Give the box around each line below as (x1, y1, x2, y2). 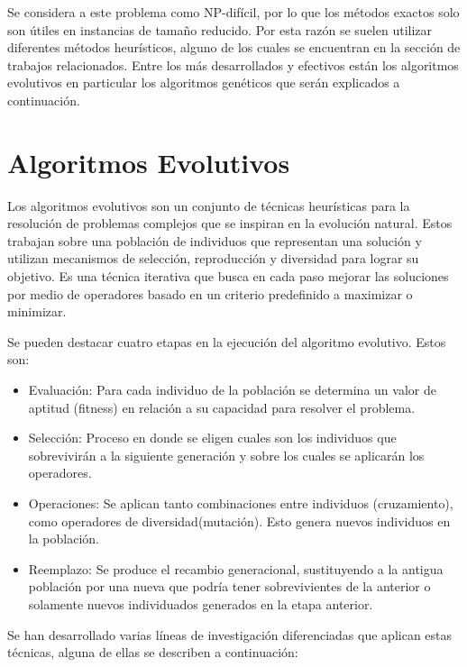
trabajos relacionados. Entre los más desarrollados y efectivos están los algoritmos (7, 55, 459, 74)
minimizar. (7, 302, 67, 321)
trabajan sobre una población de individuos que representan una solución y (7, 231, 422, 250)
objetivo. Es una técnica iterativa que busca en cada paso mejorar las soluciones (7, 267, 449, 286)
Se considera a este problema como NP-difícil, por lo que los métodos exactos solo (7, 3, 460, 21)
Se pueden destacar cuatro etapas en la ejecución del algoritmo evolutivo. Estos (7, 332, 446, 351)
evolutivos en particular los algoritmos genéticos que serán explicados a (7, 73, 400, 92)
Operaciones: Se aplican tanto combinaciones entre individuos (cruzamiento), (28, 494, 453, 512)
